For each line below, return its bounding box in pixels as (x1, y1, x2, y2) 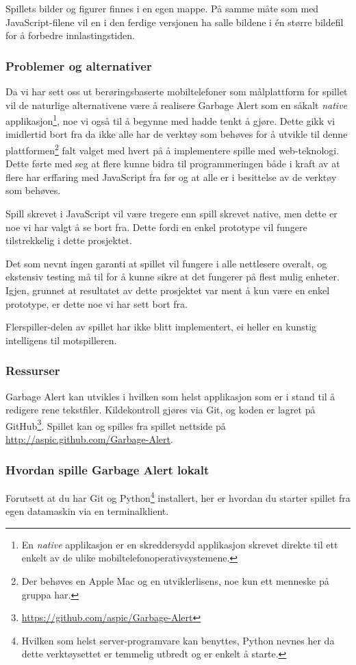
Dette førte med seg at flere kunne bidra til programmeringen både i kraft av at (5, 156, 340, 171)
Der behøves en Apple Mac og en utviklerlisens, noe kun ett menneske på (21, 573, 329, 588)
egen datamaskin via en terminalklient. (5, 504, 169, 518)
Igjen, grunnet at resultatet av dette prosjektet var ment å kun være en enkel (5, 283, 330, 298)
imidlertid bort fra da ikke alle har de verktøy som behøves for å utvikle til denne (5, 127, 348, 141)
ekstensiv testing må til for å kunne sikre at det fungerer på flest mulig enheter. (5, 269, 340, 284)
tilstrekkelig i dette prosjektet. (5, 233, 132, 247)
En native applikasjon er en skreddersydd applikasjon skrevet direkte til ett (21, 537, 338, 551)
